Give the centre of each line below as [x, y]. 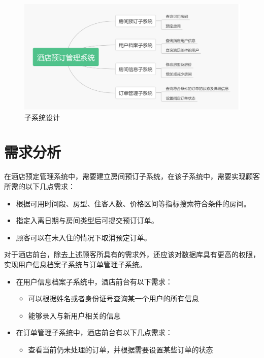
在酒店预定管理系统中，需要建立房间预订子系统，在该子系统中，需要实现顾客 [132, 176]
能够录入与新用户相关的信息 [74, 315]
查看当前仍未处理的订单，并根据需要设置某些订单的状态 [121, 349]
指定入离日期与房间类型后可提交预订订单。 [87, 220]
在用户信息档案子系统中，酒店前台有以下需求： [94, 281]
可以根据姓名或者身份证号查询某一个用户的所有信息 [113, 298]
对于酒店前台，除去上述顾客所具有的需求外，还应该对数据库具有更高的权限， [132, 254]
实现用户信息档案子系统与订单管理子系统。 [75, 264]
